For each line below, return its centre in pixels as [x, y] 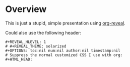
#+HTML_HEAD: [19, 59]
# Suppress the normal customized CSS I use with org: [64, 55]
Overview [26, 9]
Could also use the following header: [43, 32]
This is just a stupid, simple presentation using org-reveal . [66, 23]
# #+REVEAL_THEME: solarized [36, 46]
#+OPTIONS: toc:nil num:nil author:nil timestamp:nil [63, 50]
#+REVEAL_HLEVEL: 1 [26, 42]
